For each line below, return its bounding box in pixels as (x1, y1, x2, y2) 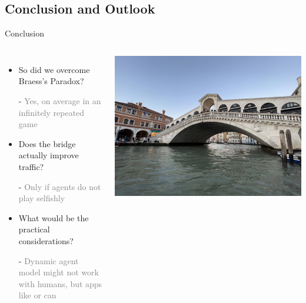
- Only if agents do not (18, 180, 101, 192)
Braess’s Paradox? (18, 75, 84, 87)
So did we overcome (18, 63, 90, 75)
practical (18, 223, 50, 235)
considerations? (18, 234, 74, 247)
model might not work (18, 266, 99, 278)
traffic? (18, 160, 44, 172)
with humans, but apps (18, 277, 102, 289)
